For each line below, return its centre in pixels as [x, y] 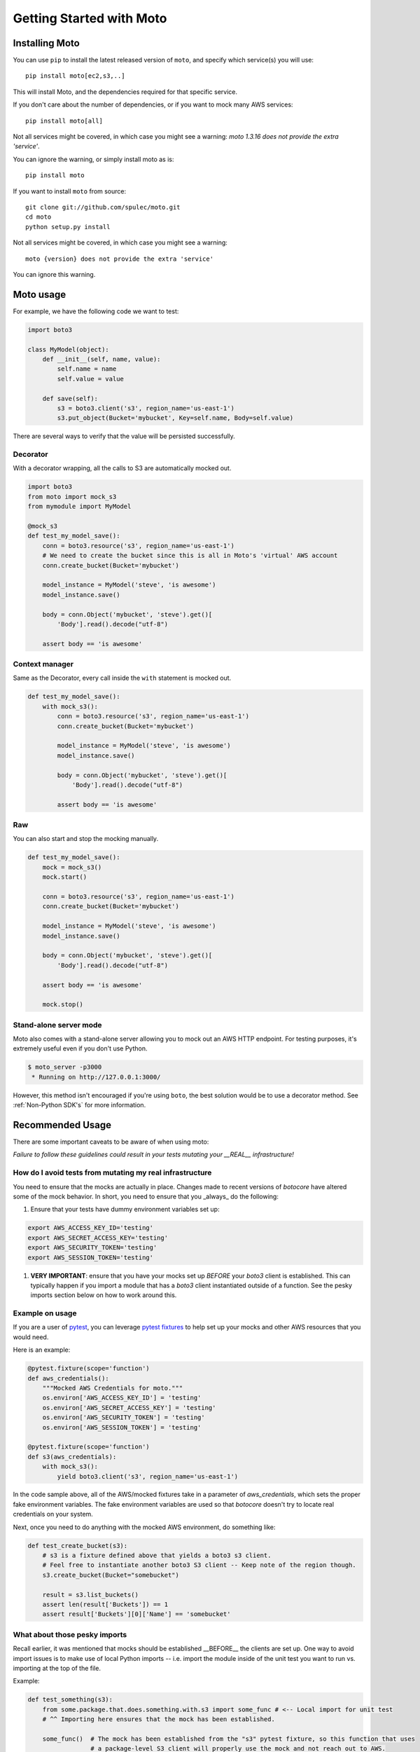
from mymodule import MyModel [79, 507]
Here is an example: [42, 1350]
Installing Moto [46, 43]
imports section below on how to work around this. [104, 1295]
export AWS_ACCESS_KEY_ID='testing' [91, 1228]
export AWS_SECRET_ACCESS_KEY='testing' [98, 1238]
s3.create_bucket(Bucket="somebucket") [111, 1575]
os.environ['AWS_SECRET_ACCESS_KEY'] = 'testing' [129, 1408]
